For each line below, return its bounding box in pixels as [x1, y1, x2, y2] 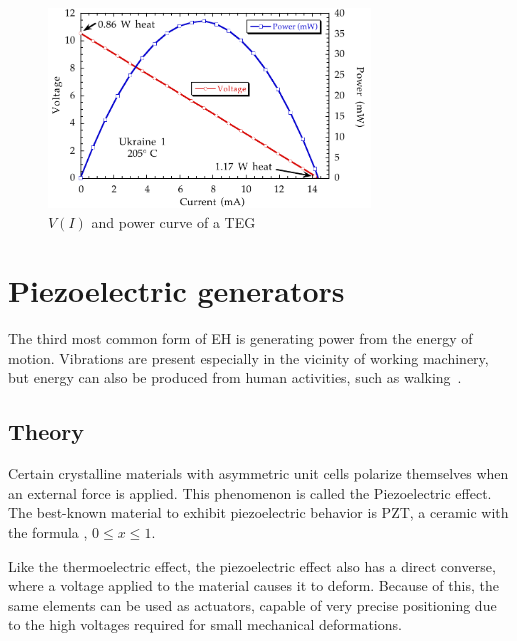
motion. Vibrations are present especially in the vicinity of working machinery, [8, 347, 489, 368]
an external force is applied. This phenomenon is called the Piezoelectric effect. [8, 482, 492, 503]
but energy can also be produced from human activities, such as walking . [8, 367, 462, 388]
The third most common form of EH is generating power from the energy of [8, 328, 473, 349]
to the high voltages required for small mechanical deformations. [8, 614, 402, 635]
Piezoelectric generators [8, 270, 345, 311]
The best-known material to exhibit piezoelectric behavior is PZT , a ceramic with [8, 502, 509, 523]
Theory [8, 416, 85, 447]
